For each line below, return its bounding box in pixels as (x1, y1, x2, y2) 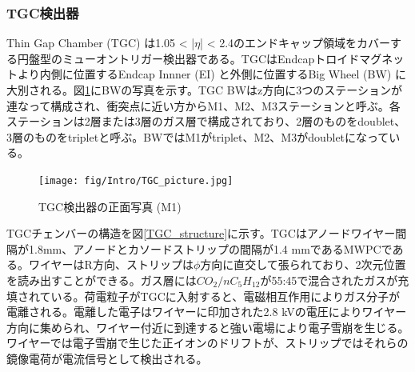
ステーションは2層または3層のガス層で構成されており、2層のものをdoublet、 (6, 113, 406, 130)
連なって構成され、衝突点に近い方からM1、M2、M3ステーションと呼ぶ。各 (6, 97, 401, 114)
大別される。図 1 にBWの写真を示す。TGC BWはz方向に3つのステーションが (6, 82, 403, 98)
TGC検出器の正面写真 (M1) (38, 198, 182, 214)
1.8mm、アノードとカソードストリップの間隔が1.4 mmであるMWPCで (28, 240, 393, 257)
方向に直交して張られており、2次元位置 (200, 256, 406, 273)
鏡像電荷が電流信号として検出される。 (6, 350, 208, 366)
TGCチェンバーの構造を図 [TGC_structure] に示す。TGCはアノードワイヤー (6, 225, 396, 242)
